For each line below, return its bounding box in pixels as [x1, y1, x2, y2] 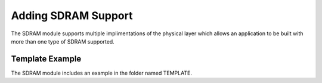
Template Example [11, 54, 82, 64]
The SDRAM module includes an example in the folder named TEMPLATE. [11, 69, 192, 76]
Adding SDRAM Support [11, 9, 133, 22]
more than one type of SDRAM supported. [11, 38, 114, 45]
